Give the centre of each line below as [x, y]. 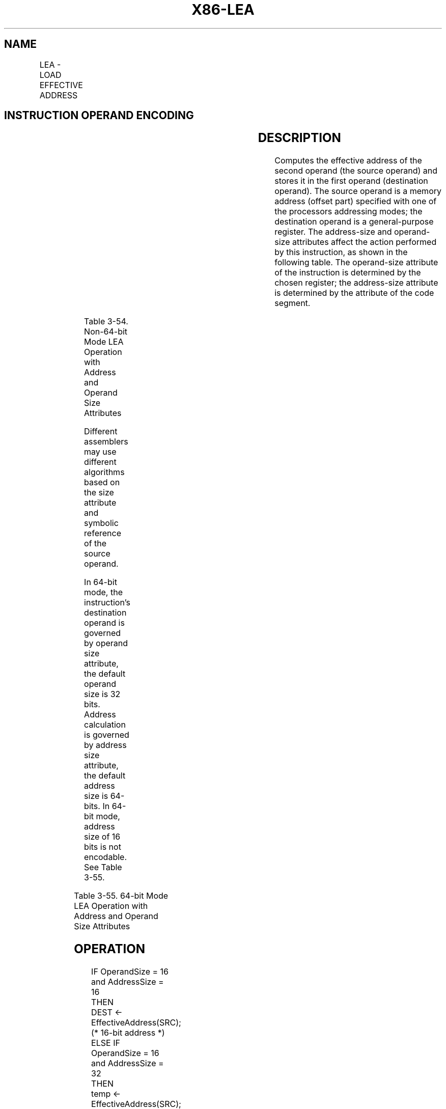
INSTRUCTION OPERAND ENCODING [99, 116]
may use [100, 452]
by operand [106, 643]
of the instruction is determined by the [348, 273]
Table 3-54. [106, 322]
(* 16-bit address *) [128, 1033]
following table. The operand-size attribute [356, 262]
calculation [105, 725]
